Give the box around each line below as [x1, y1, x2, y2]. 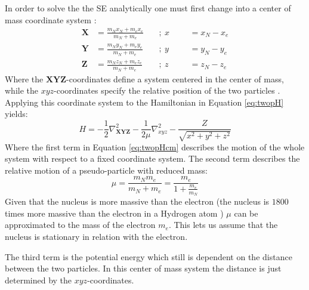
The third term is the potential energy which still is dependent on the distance [5, 250, 292, 263]
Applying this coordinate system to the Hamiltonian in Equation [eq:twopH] [5, 95, 284, 108]
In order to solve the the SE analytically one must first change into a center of [5, 2, 291, 14]
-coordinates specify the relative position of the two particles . [54, 84, 280, 97]
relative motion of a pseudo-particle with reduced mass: [5, 163, 208, 176]
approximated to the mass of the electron [5, 218, 156, 231]
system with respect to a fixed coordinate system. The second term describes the [5, 152, 300, 165]
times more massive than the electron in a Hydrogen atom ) [5, 206, 224, 219]
